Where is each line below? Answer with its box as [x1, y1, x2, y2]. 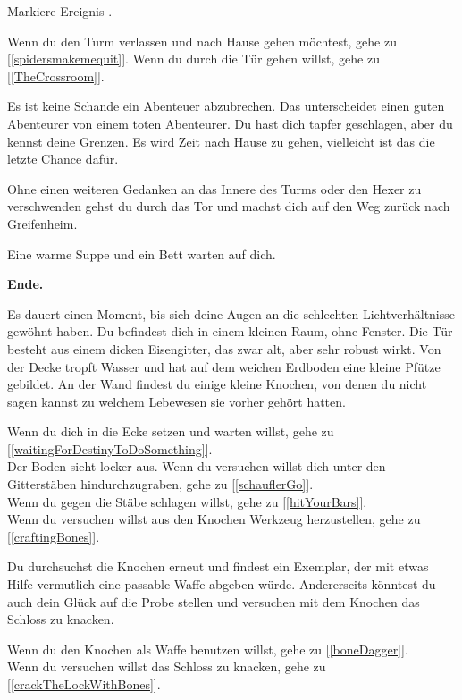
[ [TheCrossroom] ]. [7, 66, 105, 85]
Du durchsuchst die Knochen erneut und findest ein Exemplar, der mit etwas [7, 557, 429, 576]
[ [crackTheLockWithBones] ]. [7, 675, 161, 693]
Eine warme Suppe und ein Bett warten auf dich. [7, 244, 276, 263]
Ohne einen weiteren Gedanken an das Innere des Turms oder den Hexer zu [7, 179, 422, 198]
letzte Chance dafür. [7, 149, 119, 168]
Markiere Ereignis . [7, 2, 113, 20]
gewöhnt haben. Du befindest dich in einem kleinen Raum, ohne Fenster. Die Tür [7, 322, 453, 341]
